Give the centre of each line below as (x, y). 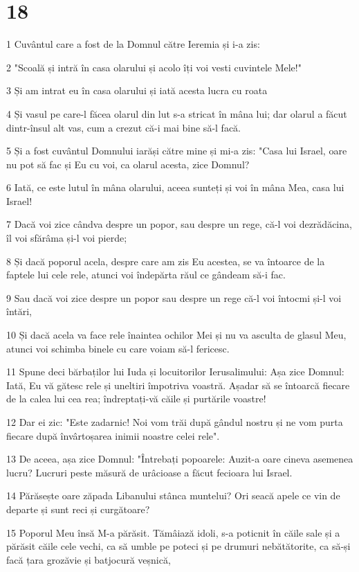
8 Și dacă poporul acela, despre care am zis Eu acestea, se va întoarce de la (166, 261)
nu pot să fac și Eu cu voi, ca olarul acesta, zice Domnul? (128, 164)
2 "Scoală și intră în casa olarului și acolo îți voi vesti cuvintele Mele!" (154, 67)
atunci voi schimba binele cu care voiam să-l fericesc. (118, 348)
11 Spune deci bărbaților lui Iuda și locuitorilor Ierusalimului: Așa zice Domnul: (175, 372)
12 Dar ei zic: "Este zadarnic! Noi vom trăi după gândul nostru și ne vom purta (175, 422)
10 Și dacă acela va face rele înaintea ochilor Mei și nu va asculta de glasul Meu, (176, 335)
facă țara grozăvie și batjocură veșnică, (89, 559)
